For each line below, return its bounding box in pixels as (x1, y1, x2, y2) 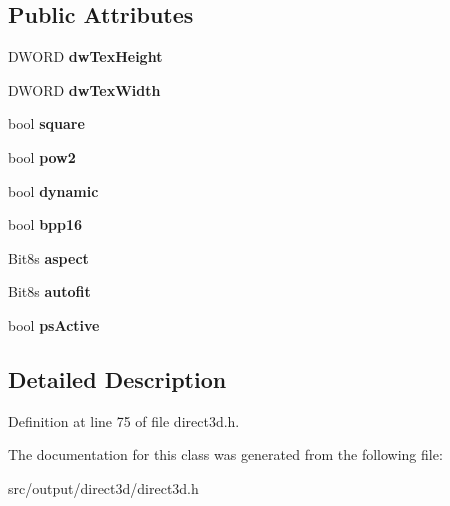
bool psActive (8, 314, 100, 335)
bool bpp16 (8, 214, 83, 235)
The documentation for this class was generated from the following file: (8, 444, 443, 465)
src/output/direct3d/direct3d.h (8, 477, 199, 498)
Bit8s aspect (8, 247, 89, 268)
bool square (8, 113, 85, 134)
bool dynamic (8, 180, 99, 201)
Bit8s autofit (8, 281, 91, 302)
